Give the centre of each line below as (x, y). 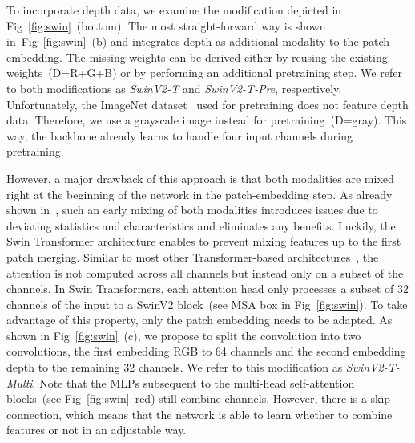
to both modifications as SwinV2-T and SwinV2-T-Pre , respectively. (174, 88)
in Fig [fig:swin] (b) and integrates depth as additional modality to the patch (198, 41)
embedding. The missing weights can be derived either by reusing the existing (197, 57)
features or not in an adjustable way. (97, 430)
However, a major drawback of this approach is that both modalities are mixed (200, 178)
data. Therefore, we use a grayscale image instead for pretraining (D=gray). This (207, 120)
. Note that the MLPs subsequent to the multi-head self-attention (193, 382)
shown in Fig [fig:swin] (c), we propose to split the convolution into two (184, 335)
